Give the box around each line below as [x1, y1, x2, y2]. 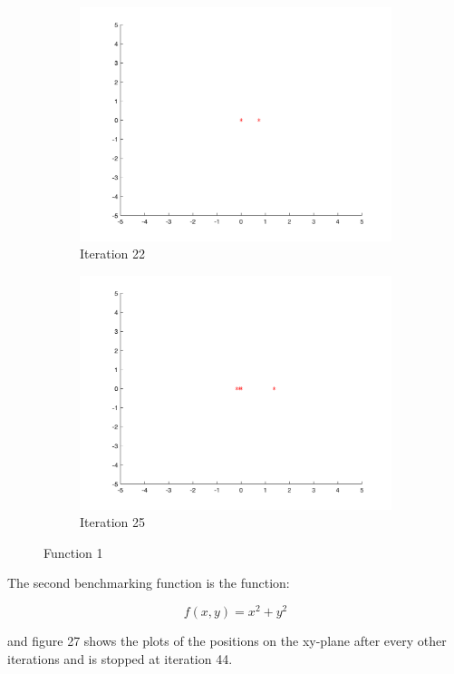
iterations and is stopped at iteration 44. [7, 649, 233, 668]
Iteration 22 [80, 244, 145, 263]
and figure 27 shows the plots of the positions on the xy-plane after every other [7, 630, 447, 650]
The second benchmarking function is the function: [7, 573, 290, 592]
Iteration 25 [80, 513, 145, 532]
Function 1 [43, 542, 103, 562]
